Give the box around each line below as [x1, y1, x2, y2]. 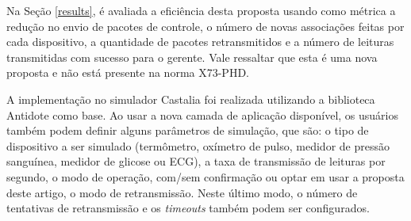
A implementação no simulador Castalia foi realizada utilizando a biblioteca [6, 90, 375, 107]
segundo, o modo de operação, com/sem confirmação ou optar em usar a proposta [6, 168, 405, 185]
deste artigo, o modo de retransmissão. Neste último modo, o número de [6, 184, 358, 200]
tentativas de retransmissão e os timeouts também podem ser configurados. [6, 200, 370, 216]
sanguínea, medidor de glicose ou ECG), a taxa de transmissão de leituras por [6, 153, 386, 170]
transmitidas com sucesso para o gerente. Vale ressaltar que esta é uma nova [6, 48, 378, 65]
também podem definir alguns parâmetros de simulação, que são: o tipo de [6, 122, 369, 139]
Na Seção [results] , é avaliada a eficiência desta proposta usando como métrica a [6, 2, 396, 18]
